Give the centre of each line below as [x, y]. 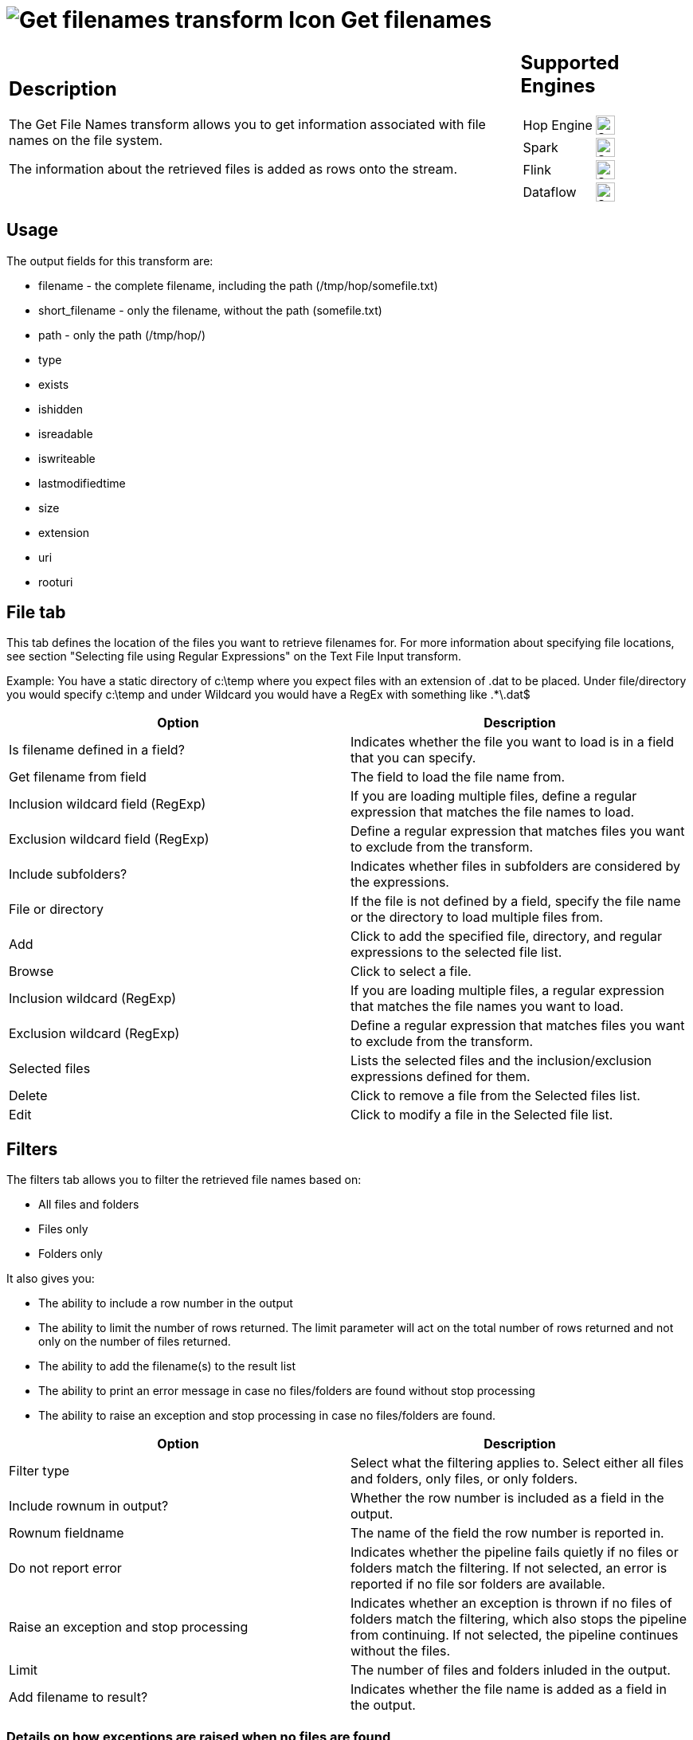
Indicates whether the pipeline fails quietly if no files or [515, 1552]
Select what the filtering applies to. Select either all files [517, 1463]
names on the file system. [86, 141]
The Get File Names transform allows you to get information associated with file [247, 125]
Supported [570, 62]
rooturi [56, 582]
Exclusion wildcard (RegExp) [94, 1034]
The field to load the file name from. [458, 777]
